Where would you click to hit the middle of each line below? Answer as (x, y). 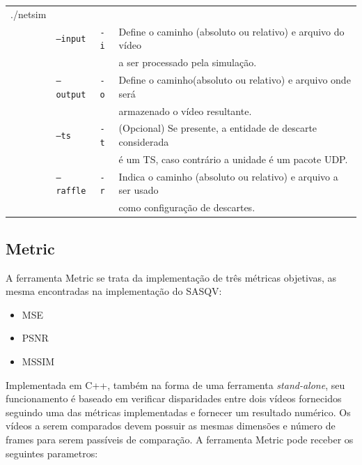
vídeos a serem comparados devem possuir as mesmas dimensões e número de (171, 426)
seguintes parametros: (52, 453)
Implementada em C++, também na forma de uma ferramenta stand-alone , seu (175, 384)
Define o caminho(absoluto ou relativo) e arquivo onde (235, 80)
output (71, 94)
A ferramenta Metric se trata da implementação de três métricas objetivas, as (171, 277)
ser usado (139, 190)
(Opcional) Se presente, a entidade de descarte (218, 128)
